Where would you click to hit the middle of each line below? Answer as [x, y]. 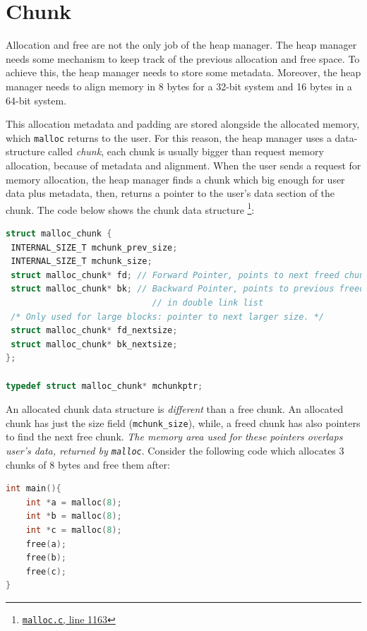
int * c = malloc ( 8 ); [74, 530]
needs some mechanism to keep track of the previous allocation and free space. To [183, 58]
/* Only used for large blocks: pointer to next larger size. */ [168, 317]
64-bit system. [36, 100]
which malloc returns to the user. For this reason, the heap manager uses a [169, 137]
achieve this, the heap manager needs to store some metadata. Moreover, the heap [183, 72]
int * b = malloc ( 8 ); [74, 516]
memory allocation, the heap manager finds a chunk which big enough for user [175, 179]
